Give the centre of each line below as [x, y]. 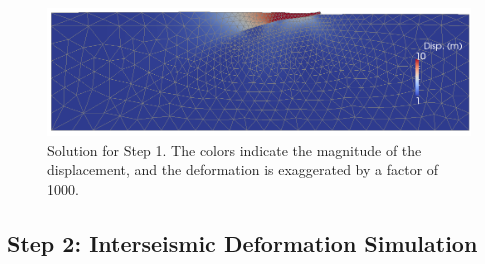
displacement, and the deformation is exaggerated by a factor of [243, 169]
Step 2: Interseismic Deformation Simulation [242, 242]
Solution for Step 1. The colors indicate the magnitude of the [234, 149]
